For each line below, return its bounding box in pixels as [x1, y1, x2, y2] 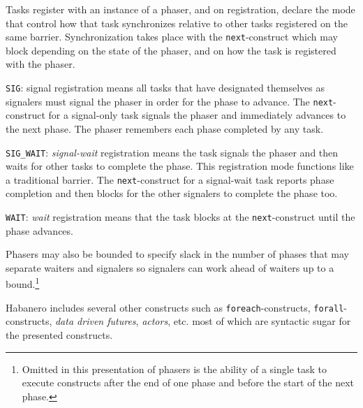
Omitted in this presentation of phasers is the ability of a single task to [22, 361, 327, 376]
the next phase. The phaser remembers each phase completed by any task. [6, 121, 324, 136]
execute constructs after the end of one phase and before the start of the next [22, 375, 355, 390]
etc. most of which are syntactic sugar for [173, 314, 351, 328]
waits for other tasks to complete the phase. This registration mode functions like [6, 159, 354, 173]
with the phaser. [6, 57, 75, 71]
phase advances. [6, 223, 73, 238]
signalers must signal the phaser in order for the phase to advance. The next [6, 94, 334, 108]
